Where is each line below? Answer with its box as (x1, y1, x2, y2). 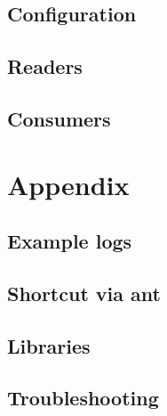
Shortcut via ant (7, 279, 161, 306)
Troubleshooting (7, 384, 159, 412)
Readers (7, 53, 83, 80)
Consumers (7, 104, 111, 132)
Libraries (7, 331, 91, 359)
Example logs (7, 227, 132, 255)
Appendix (7, 166, 130, 202)
